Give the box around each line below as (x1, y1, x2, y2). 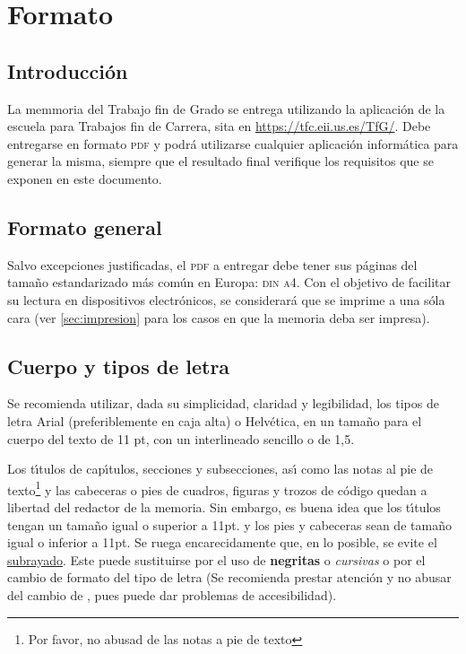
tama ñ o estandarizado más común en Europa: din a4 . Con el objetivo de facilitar (7, 273, 451, 292)
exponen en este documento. (7, 169, 162, 187)
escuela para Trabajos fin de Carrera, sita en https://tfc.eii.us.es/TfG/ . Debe (7, 117, 431, 135)
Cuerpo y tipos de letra (7, 352, 230, 379)
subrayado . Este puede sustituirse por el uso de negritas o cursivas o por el (7, 550, 426, 569)
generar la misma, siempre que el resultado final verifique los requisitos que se (7, 152, 434, 170)
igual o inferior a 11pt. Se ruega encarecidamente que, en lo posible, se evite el (7, 533, 437, 552)
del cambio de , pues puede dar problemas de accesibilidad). (7, 585, 337, 604)
